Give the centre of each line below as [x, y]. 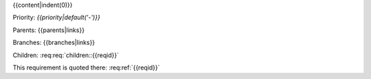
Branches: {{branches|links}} [54, 43]
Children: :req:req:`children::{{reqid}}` [66, 55]
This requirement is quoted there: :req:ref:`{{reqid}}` [87, 67]
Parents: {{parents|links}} [49, 30]
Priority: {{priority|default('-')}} [57, 18]
